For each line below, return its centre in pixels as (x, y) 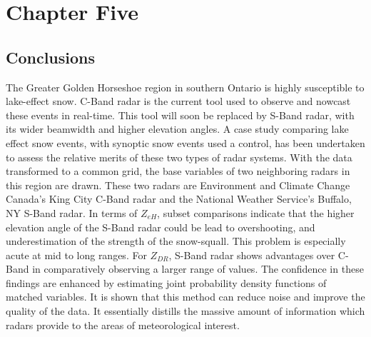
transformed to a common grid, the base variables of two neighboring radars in (178, 171)
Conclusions (51, 57)
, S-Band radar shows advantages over (252, 255)
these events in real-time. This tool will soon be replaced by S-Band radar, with (180, 115)
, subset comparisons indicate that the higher (256, 212)
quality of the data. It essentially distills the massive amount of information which (185, 311)
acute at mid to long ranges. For (76, 255)
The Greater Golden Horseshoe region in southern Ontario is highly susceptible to (185, 87)
